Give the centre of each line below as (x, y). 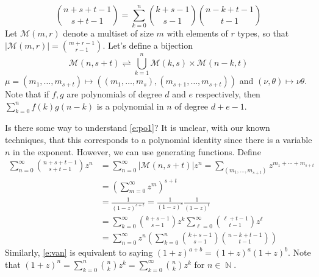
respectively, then (228, 94)
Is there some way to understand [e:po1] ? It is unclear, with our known (138, 128)
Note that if (27, 94)
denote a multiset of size (108, 33)
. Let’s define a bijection (148, 45)
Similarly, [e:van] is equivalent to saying (79, 252)
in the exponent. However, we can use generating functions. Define (137, 151)
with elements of (197, 33)
